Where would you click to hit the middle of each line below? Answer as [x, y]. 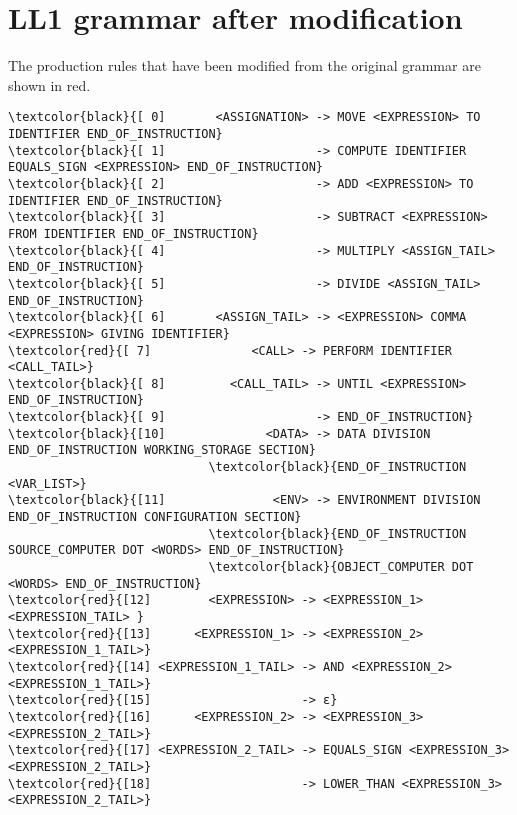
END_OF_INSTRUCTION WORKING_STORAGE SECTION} [162, 450]
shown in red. [49, 84]
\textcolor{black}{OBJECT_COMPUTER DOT [341, 567]
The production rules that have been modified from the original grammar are [244, 65]
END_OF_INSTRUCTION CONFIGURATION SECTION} [155, 517]
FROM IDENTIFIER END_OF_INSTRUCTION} [133, 233]
